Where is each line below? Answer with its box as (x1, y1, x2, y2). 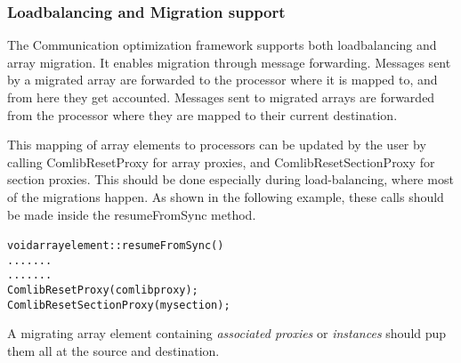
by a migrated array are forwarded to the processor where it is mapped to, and (7, 70, 438, 89)
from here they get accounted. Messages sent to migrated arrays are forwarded (7, 88, 435, 106)
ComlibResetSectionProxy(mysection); (7, 298, 230, 311)
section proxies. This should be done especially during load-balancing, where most (7, 170, 454, 189)
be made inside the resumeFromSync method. (7, 205, 256, 223)
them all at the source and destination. (7, 342, 220, 360)
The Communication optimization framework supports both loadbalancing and (7, 36, 437, 54)
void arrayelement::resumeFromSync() (7, 239, 224, 253)
